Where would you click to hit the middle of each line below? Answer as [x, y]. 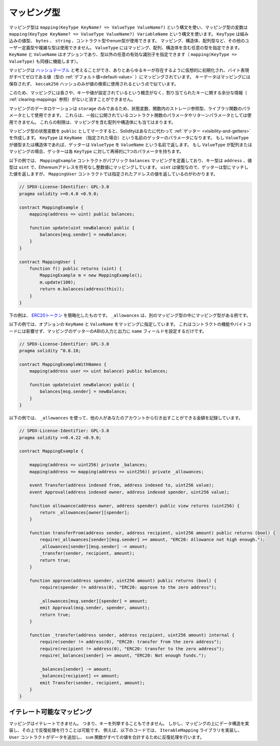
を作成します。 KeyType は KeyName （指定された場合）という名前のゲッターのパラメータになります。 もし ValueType [129, 138]
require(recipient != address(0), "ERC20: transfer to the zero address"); [132, 649]
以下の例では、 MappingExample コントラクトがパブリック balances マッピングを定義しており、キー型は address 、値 [131, 160]
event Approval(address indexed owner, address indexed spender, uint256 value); [129, 492]
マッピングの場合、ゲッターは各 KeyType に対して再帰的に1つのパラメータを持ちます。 [96, 151]
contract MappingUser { [48, 262]
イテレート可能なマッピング [51, 712]
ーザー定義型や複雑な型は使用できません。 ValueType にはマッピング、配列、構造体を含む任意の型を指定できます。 [126, 47]
